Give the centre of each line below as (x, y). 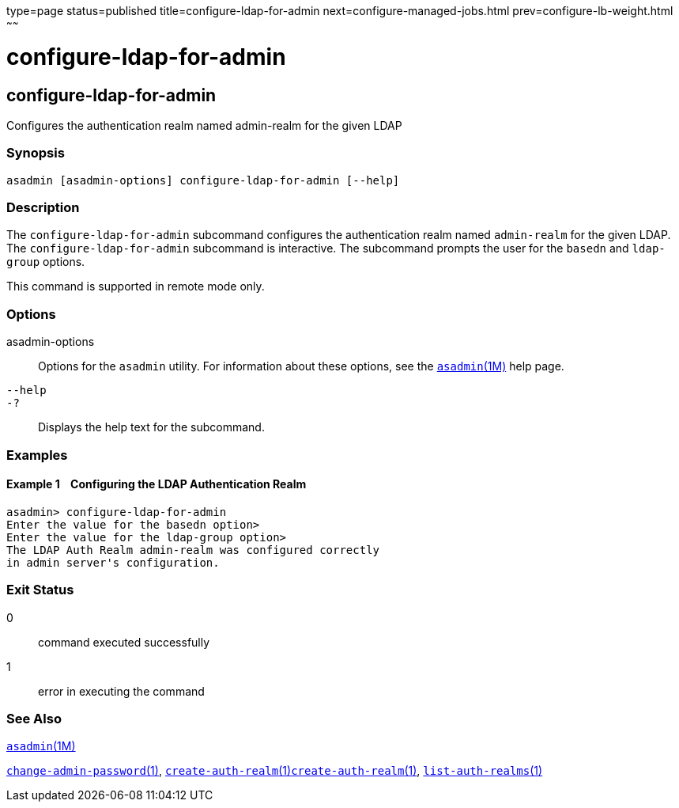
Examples (37, 455)
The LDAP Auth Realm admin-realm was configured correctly (193, 550)
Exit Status (40, 590)
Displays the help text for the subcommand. (151, 427)
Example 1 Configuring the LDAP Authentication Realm (157, 484)
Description (43, 208)
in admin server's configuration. (113, 562)
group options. (46, 262)
